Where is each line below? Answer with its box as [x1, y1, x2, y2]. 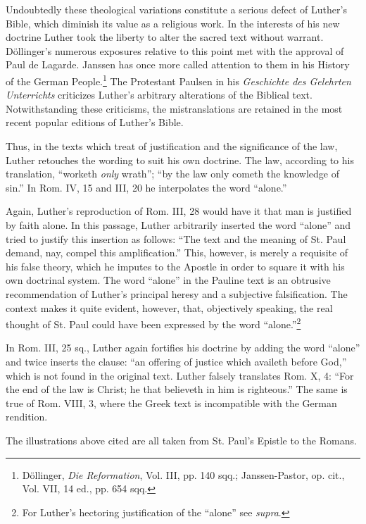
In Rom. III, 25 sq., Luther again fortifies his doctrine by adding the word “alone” [6, 340, 360, 355]
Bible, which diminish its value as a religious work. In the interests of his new [6, 15, 340, 30]
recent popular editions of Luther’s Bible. [6, 115, 184, 130]
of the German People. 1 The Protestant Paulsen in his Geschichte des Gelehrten [6, 71, 351, 88]
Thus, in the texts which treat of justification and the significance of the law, [6, 139, 338, 153]
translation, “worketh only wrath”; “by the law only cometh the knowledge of [6, 166, 340, 181]
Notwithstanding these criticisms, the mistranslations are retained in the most [6, 101, 343, 116]
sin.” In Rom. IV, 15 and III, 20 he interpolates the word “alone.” [6, 180, 287, 194]
